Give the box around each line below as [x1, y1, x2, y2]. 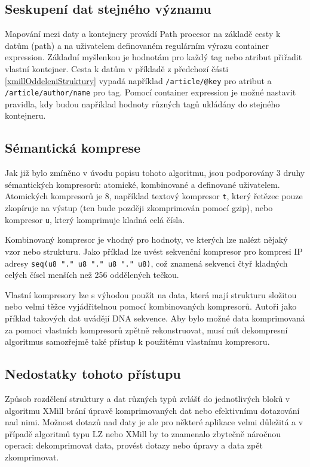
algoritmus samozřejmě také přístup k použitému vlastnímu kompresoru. [5, 335, 270, 348]
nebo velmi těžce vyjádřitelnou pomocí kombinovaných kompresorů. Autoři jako [5, 300, 297, 313]
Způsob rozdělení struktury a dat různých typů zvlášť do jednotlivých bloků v [5, 392, 290, 404]
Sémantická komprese [5, 138, 141, 157]
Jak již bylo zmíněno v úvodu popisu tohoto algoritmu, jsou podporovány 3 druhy [5, 166, 305, 179]
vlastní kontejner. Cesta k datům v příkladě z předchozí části [5, 62, 229, 75]
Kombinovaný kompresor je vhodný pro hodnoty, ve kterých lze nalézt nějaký [5, 233, 288, 246]
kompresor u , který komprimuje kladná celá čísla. [5, 213, 185, 225]
